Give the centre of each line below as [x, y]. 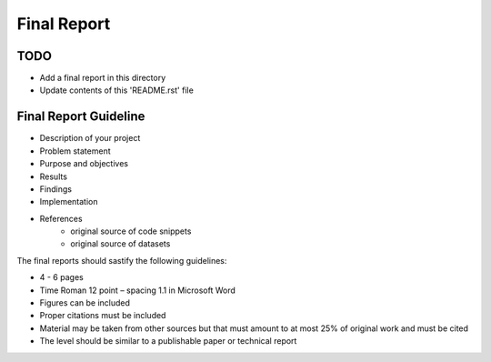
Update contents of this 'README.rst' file [117, 90]
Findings [56, 189]
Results [54, 176]
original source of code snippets [131, 231]
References [61, 218]
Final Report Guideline [81, 117]
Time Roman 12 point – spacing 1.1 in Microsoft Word [138, 290]
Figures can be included [85, 303]
